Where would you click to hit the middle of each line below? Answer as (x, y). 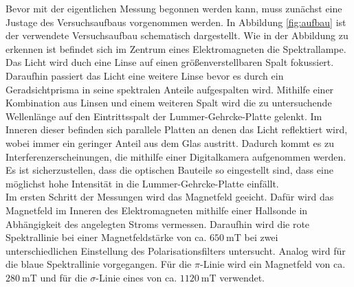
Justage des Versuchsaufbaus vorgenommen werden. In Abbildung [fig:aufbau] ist (176, 22)
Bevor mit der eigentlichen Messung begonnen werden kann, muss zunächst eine (174, 8)
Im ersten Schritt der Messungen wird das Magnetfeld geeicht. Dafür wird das (170, 197)
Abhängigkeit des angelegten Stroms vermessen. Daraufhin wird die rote (158, 223)
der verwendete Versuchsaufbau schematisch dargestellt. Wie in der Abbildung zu (177, 35)
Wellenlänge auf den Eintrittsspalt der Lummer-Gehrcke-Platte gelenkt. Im (164, 116)
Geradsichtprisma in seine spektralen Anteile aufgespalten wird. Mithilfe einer (170, 89)
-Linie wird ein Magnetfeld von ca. (273, 264)
